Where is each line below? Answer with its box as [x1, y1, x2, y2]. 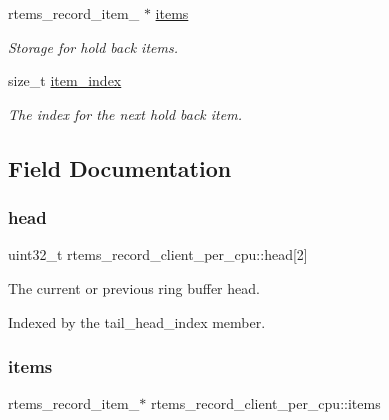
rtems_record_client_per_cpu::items [150, 393, 381, 414]
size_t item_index [8, 70, 122, 91]
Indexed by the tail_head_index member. [8, 311, 266, 332]
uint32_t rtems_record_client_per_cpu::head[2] [8, 244, 308, 265]
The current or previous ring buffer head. [8, 277, 260, 298]
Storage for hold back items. [8, 36, 178, 57]
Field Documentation [8, 152, 232, 183]
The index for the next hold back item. [8, 103, 242, 124]
